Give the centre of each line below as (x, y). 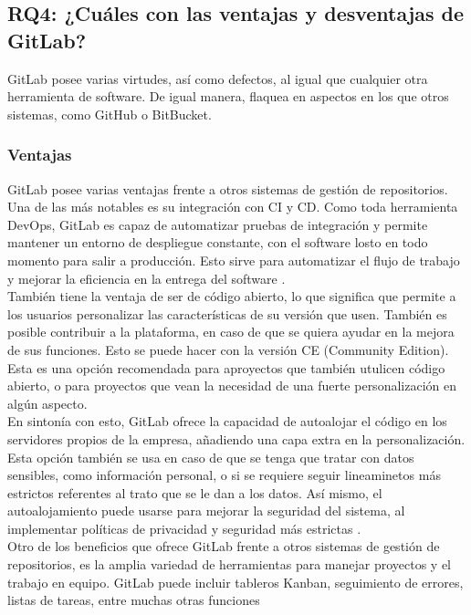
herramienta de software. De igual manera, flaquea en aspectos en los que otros (228, 96)
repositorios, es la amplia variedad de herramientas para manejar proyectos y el (230, 564)
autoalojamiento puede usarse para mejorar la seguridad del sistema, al (206, 511)
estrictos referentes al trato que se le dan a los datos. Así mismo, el (195, 492)
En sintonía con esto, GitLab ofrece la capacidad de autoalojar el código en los (227, 421)
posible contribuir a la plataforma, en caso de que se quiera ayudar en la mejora (231, 332)
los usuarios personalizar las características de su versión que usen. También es (227, 313)
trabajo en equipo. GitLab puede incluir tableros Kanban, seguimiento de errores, (235, 582)
